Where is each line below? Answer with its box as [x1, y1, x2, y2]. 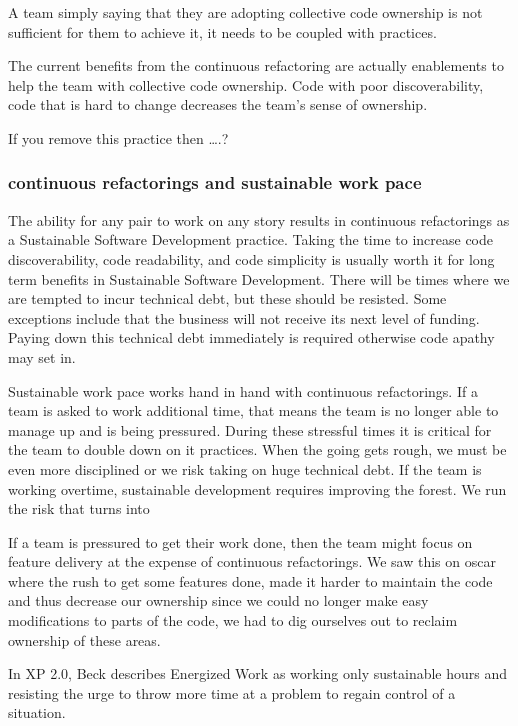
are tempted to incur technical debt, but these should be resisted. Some [8, 288, 447, 309]
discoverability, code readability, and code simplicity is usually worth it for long [8, 248, 495, 269]
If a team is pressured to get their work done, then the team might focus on [8, 531, 473, 552]
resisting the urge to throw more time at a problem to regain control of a [8, 682, 456, 703]
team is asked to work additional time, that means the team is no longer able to [8, 400, 499, 421]
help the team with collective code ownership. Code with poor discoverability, [8, 74, 484, 95]
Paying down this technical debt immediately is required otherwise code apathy [8, 327, 495, 348]
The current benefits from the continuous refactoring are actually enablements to [8, 55, 504, 76]
